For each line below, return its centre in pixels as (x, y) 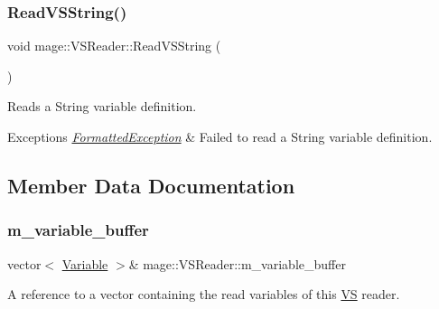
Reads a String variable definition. (102, 106)
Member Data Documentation (151, 185)
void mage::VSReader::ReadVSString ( (114, 46)
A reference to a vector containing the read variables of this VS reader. (204, 294)
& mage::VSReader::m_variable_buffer (237, 263)
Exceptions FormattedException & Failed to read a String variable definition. (220, 136)
